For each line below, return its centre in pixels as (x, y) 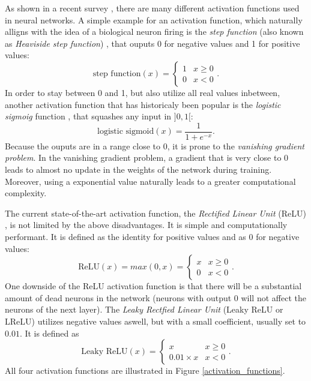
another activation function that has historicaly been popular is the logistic (143, 104)
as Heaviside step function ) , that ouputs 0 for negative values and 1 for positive (152, 43)
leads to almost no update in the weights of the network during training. (138, 169)
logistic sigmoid (126, 132)
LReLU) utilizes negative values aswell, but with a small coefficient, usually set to (155, 321)
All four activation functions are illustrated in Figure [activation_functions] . (145, 370)
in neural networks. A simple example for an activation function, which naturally (154, 19)
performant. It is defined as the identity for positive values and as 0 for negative (152, 236)
